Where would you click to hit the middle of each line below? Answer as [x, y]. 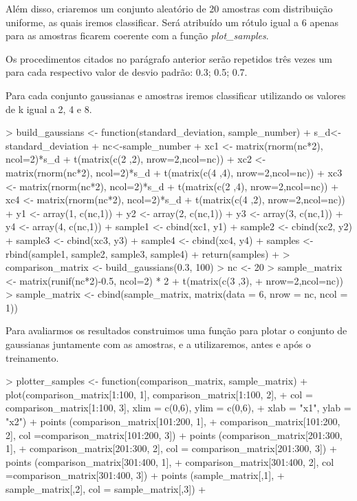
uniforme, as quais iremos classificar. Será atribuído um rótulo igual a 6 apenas [172, 22]
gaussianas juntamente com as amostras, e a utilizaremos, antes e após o [158, 344]
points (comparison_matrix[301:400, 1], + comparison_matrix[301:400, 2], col [170, 461]
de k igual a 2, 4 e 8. [49, 109]
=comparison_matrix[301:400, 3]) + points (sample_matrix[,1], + [145, 475]
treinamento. [32, 357]
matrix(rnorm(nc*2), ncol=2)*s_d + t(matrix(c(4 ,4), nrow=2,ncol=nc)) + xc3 [174, 172]
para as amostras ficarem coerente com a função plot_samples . [137, 35]
